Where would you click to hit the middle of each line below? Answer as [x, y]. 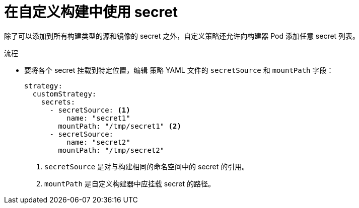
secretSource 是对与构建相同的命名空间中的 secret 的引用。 [147, 166]
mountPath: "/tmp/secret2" [111, 150]
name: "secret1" [98, 118]
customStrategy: [64, 94]
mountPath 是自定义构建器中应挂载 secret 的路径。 [130, 183]
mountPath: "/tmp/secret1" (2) [120, 126]
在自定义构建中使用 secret [91, 12]
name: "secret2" [98, 142]
